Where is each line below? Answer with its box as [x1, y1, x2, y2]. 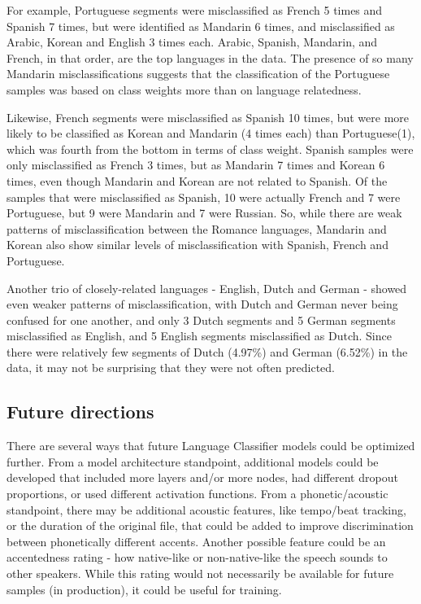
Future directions [7, 399, 154, 424]
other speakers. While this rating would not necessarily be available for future [7, 565, 394, 582]
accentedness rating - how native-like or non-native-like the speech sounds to [7, 549, 388, 566]
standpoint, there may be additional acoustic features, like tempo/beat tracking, [7, 501, 406, 518]
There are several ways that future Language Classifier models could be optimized [7, 437, 415, 454]
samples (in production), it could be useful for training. [7, 580, 282, 597]
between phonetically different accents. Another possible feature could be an [7, 532, 386, 549]
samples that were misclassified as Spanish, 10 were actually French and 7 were [7, 188, 401, 205]
